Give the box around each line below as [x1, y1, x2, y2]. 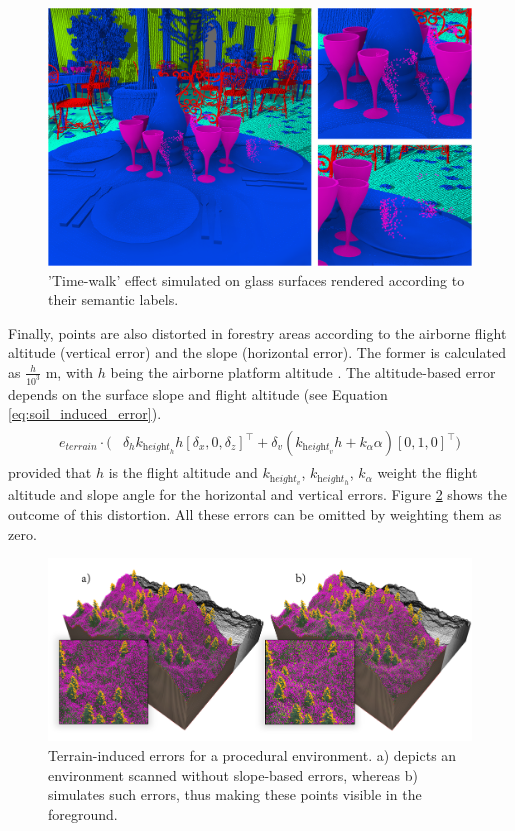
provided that [8, 462, 92, 483]
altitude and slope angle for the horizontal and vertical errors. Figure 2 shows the [8, 484, 507, 505]
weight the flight [377, 462, 478, 483]
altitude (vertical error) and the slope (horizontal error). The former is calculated [8, 342, 506, 363]
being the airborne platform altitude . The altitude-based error [110, 361, 496, 382]
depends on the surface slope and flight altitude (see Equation [8, 383, 388, 404]
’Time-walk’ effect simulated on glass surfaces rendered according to [48, 269, 465, 290]
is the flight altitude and [108, 462, 258, 483]
